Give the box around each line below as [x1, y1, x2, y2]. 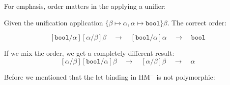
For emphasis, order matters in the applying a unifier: [4, 1, 166, 11]
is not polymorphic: [156, 71, 215, 82]
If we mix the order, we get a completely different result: [4, 48, 174, 58]
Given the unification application [4, 17, 103, 27]
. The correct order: [167, 17, 227, 27]
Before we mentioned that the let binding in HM [4, 71, 150, 82]
